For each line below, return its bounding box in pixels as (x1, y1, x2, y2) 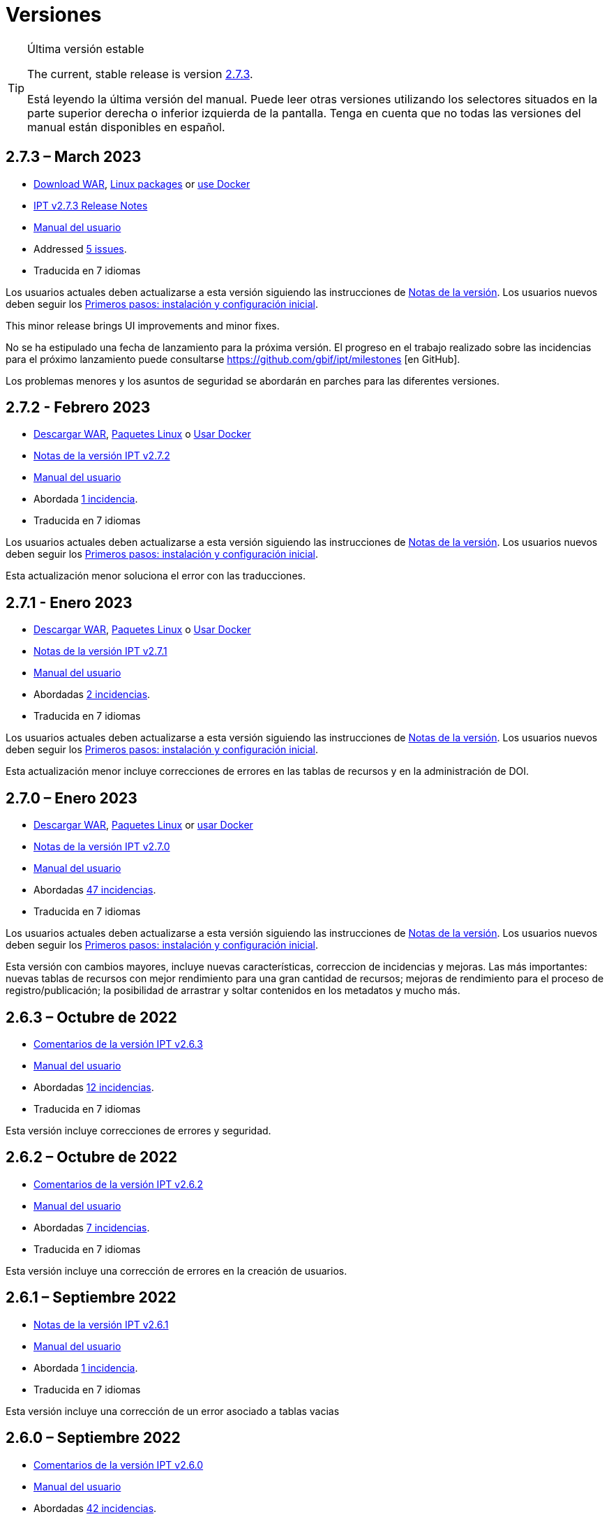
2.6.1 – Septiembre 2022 (6, 1289, 176, 1307)
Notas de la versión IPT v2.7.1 (33, 645, 167, 658)
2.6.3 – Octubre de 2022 (6, 1008, 177, 1026)
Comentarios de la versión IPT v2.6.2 (33, 1178, 204, 1190)
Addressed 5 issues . (33, 242, 127, 255)
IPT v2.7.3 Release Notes (33, 199, 148, 212)
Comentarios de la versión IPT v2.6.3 (33, 1037, 203, 1050)
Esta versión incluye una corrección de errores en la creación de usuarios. (6, 1264, 347, 1277)
